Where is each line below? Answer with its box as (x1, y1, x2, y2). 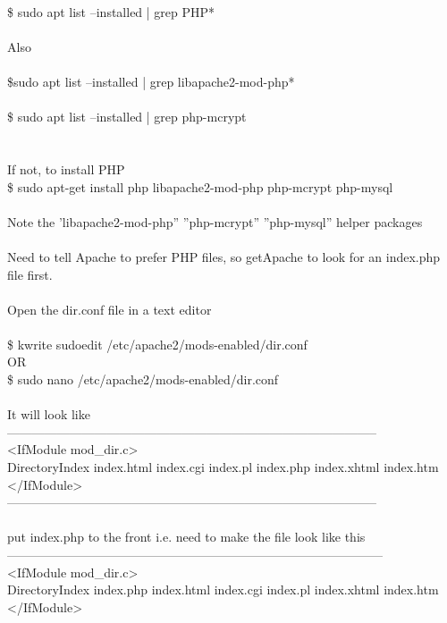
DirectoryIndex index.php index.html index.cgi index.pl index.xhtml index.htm (7, 580, 439, 599)
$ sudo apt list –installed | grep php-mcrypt (7, 107, 247, 126)
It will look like (7, 405, 90, 424)
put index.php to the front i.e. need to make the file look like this (7, 527, 366, 546)
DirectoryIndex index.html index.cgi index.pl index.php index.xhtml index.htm (7, 458, 439, 476)
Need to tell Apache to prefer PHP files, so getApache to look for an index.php (7, 247, 441, 265)
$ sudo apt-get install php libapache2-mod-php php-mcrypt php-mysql (7, 177, 393, 196)
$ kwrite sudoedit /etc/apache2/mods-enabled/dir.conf (7, 334, 308, 353)
